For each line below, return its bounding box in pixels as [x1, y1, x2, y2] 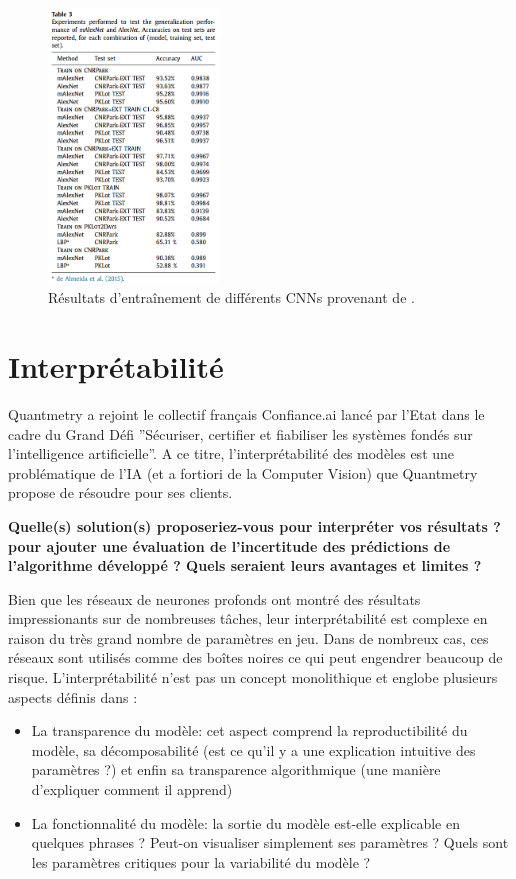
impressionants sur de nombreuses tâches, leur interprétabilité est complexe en [8, 608, 488, 629]
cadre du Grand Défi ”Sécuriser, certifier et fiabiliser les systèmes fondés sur [8, 423, 473, 444]
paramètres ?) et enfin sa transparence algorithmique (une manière [31, 759, 441, 780]
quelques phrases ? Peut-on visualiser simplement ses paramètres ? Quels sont [31, 832, 509, 853]
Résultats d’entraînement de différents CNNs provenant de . [48, 287, 415, 308]
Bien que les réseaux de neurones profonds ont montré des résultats [8, 588, 421, 609]
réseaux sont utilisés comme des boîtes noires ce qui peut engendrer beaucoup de [8, 647, 503, 668]
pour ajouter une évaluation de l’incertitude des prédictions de [8, 535, 451, 556]
